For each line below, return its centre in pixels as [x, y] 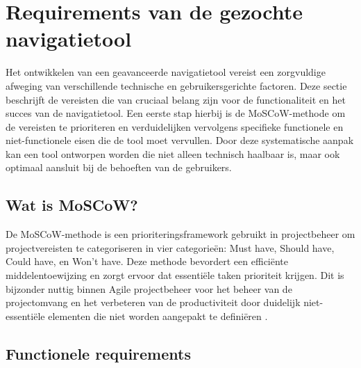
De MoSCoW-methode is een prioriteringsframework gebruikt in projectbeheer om [180, 234]
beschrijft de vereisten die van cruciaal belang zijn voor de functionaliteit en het [176, 99]
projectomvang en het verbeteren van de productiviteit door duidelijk [153, 302]
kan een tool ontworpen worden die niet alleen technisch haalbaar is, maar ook [173, 153]
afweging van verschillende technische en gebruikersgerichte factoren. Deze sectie [176, 85]
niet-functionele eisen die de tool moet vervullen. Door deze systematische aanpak [180, 140]
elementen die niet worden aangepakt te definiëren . [158, 315]
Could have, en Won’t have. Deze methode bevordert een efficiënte [147, 261]
